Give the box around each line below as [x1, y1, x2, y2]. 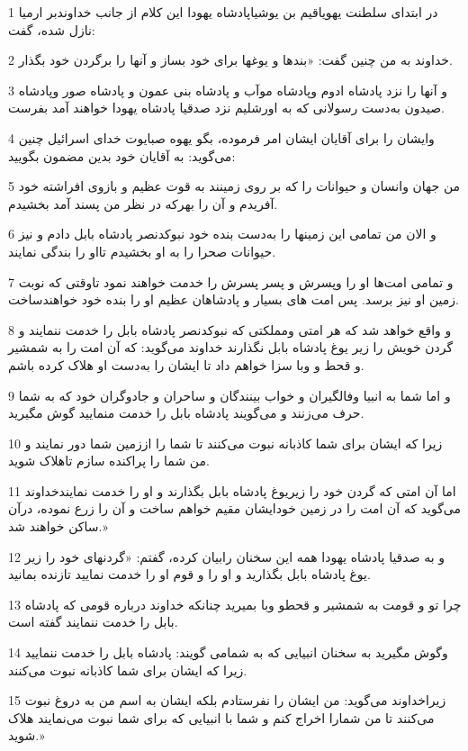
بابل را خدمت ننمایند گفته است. [8, 612, 178, 631]
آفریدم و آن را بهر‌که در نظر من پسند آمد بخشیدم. [8, 194, 278, 213]
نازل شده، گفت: [8, 20, 95, 39]
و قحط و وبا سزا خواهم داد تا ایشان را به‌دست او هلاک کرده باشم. [8, 355, 364, 374]
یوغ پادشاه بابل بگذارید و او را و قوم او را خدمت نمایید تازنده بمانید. [8, 565, 371, 584]
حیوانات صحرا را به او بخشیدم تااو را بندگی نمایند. [8, 241, 276, 260]
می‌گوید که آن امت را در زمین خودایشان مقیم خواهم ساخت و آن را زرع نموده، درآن [8, 499, 462, 518]
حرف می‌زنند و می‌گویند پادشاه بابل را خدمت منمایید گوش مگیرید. [8, 403, 364, 422]
